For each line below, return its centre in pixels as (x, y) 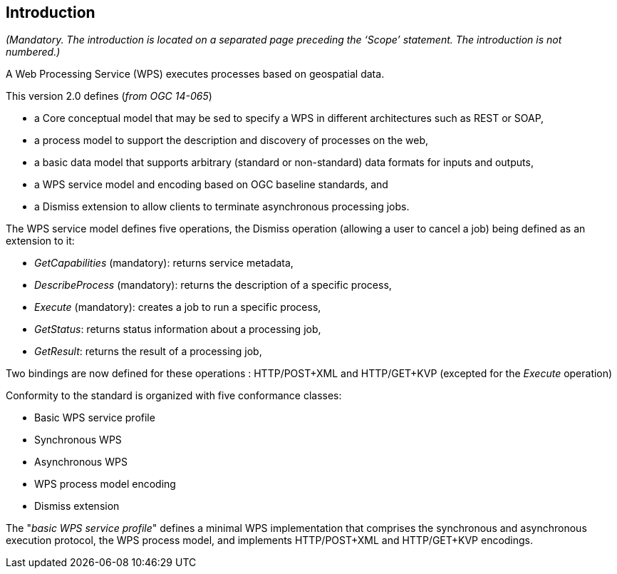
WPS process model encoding (105, 484)
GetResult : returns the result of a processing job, (148, 352)
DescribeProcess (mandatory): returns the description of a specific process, (213, 285)
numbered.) (33, 52)
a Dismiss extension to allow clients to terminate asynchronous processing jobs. (222, 207)
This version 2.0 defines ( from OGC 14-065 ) (109, 96)
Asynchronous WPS (81, 462)
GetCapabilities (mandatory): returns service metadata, (164, 263)
